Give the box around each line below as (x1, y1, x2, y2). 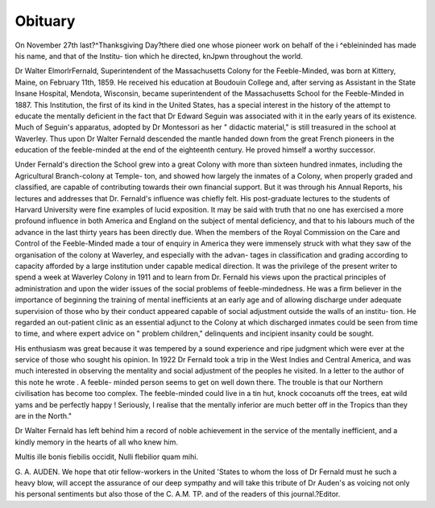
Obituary (14, 12, 76, 30)
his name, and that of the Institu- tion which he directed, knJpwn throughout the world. (14, 51, 304, 60)
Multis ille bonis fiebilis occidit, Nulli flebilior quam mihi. (14, 452, 199, 462)
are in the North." (14, 411, 72, 421)
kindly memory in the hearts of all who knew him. (14, 437, 179, 447)
